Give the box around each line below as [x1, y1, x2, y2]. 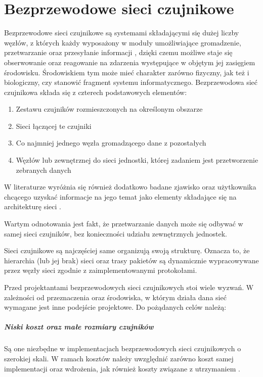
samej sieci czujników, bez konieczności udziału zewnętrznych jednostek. [4, 228, 227, 239]
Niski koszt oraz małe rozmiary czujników [4, 321, 154, 332]
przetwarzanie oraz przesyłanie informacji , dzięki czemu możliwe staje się [4, 47, 233, 58]
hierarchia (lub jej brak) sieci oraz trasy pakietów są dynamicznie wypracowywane [4, 255, 259, 265]
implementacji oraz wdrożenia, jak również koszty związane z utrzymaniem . [4, 363, 240, 373]
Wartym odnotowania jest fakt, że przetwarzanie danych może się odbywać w [4, 218, 243, 229]
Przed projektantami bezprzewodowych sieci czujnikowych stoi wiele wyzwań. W [4, 282, 254, 292]
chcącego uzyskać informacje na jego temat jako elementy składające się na [4, 191, 237, 202]
